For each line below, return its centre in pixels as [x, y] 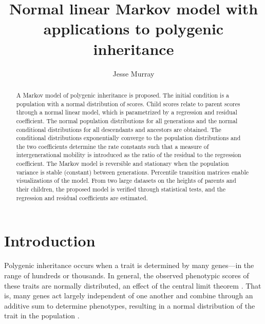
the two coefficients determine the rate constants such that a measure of [112, 146]
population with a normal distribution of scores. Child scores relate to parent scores [128, 103]
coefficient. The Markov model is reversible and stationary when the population [122, 164]
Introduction [50, 241]
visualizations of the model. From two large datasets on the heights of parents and [126, 180]
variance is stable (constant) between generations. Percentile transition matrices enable [132, 172]
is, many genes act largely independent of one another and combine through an [129, 296]
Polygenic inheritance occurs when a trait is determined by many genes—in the [129, 265]
